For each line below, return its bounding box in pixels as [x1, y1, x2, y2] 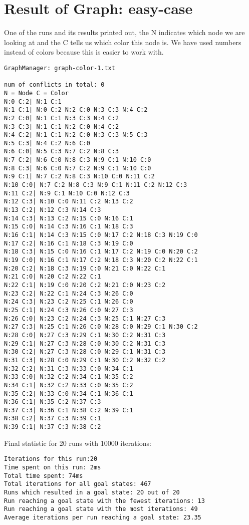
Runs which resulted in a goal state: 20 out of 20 [4, 489, 180, 496]
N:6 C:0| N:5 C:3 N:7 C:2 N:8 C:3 [4, 148, 119, 155]
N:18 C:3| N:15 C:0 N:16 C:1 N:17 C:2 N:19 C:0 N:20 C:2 [4, 248, 198, 255]
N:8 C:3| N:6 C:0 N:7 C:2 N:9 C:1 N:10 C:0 [4, 164, 151, 172]
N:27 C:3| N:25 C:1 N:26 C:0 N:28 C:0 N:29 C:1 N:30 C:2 [4, 323, 198, 331]
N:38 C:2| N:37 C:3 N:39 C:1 [4, 415, 101, 422]
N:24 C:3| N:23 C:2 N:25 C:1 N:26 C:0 [4, 298, 133, 306]
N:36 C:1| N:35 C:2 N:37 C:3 [4, 398, 101, 406]
